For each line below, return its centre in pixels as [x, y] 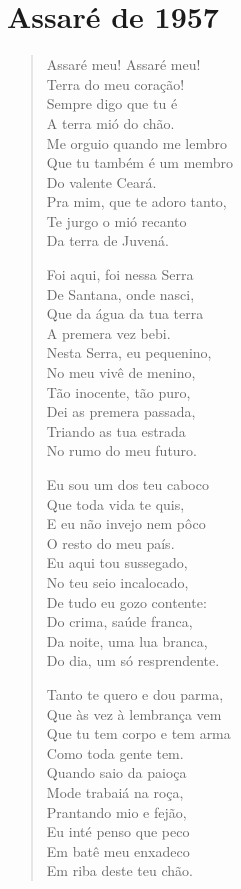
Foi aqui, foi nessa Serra [120, 274]
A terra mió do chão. [110, 122]
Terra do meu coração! [115, 83]
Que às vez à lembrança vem [134, 713]
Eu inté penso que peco [118, 831]
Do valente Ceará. [101, 181]
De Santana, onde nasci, [120, 293]
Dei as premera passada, [121, 411]
